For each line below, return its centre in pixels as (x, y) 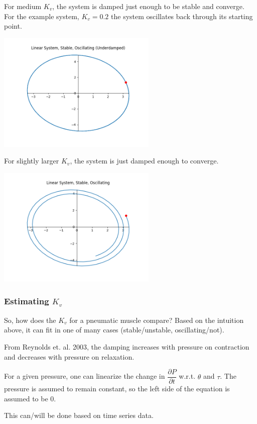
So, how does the (30, 320)
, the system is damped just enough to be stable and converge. (148, 6)
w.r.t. (187, 376)
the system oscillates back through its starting (182, 16)
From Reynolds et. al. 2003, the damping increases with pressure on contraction (127, 346)
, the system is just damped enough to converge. (144, 161)
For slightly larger (32, 161)
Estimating (27, 301)
